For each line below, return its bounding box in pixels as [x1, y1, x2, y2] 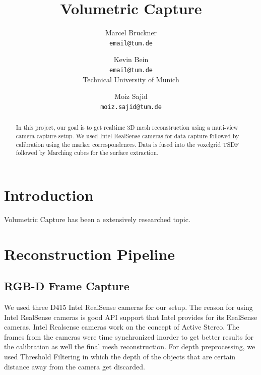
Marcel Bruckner [105, 27, 157, 38]
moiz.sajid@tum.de [100, 103, 162, 111]
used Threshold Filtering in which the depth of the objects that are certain [4, 351, 236, 361]
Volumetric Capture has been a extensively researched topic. [4, 213, 190, 224]
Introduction [4, 184, 94, 205]
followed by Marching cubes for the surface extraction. [16, 148, 159, 157]
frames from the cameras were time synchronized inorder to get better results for [4, 331, 253, 342]
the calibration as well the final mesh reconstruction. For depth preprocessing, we [4, 341, 255, 352]
